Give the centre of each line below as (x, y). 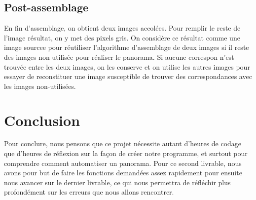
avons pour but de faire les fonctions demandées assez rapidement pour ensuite (123, 173)
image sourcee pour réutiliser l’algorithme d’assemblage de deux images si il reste (127, 47)
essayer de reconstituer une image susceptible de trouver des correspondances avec (128, 76)
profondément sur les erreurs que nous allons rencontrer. (89, 192)
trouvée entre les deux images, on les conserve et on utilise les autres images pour (127, 66)
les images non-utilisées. (40, 86)
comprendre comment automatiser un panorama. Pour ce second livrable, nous (123, 163)
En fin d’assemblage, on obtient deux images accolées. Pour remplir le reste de (122, 28)
